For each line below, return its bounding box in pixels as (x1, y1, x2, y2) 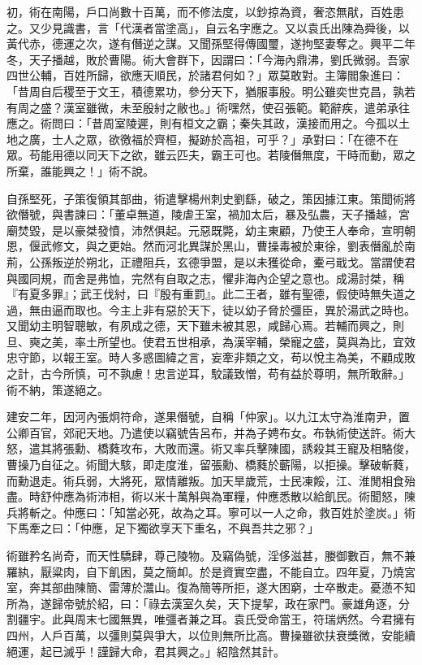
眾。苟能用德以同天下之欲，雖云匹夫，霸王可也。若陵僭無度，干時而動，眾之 (6, 146, 416, 163)
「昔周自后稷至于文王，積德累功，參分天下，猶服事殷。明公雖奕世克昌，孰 (6, 82, 404, 99)
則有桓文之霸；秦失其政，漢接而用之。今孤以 (159, 115, 398, 132)
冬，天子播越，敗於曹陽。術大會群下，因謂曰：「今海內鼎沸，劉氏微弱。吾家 (6, 50, 410, 67)
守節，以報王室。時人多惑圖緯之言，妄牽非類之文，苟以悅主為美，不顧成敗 (17, 349, 416, 366)
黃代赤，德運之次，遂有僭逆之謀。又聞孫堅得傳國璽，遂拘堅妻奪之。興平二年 (6, 35, 416, 52)
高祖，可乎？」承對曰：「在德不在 (222, 130, 398, 147)
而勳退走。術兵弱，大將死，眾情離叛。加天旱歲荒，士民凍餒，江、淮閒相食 (6, 472, 404, 489)
